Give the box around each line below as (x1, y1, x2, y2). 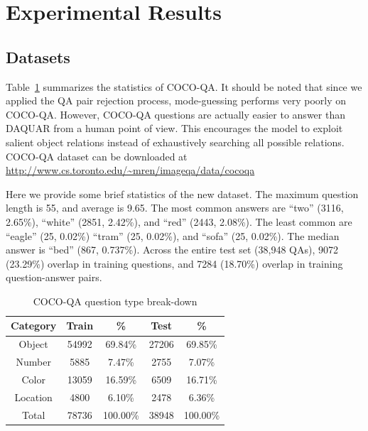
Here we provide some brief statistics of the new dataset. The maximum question (6, 186, 359, 201)
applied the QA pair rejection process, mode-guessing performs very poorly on (6, 93, 347, 108)
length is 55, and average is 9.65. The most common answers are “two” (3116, (6, 200, 344, 215)
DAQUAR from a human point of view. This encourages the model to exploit (6, 121, 343, 136)
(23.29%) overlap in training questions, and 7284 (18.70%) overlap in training (6, 256, 343, 271)
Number (16, 354, 51, 369)
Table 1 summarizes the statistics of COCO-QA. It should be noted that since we (6, 79, 362, 94)
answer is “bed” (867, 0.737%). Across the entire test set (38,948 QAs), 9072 (6, 242, 339, 257)
